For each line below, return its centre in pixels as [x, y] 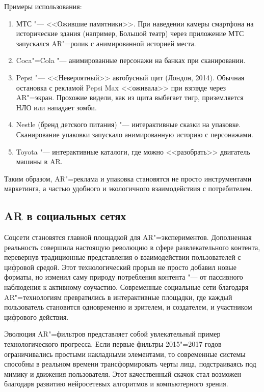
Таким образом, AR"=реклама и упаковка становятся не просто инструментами [128, 178]
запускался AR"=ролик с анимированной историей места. [106, 43]
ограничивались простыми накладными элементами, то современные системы [125, 354]
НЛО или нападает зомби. [56, 107]
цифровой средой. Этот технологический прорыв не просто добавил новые [120, 267]
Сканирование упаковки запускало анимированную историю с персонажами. [135, 134]
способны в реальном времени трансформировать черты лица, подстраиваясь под [130, 364]
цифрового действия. [36, 316]
